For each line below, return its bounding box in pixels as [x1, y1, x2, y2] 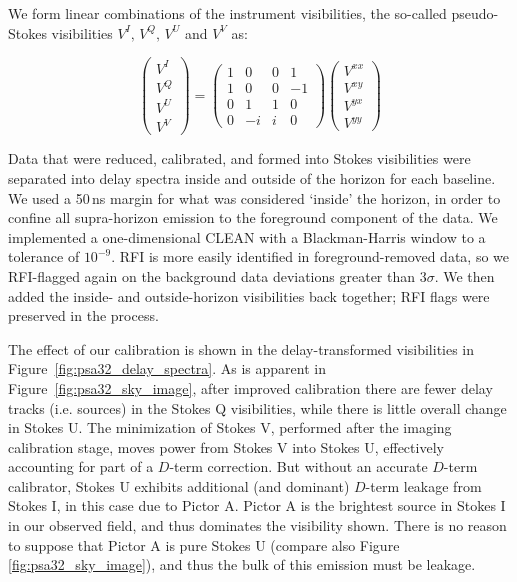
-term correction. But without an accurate [169, 456, 428, 477]
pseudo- [451, 3, 499, 23]
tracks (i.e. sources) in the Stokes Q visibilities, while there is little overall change [8, 397, 507, 418]
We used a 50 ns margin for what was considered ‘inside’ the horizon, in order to [8, 187, 501, 208]
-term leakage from [365, 475, 482, 496]
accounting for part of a [8, 456, 154, 477]
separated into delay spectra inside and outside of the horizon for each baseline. [8, 167, 496, 188]
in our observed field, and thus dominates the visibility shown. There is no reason [8, 515, 507, 536]
